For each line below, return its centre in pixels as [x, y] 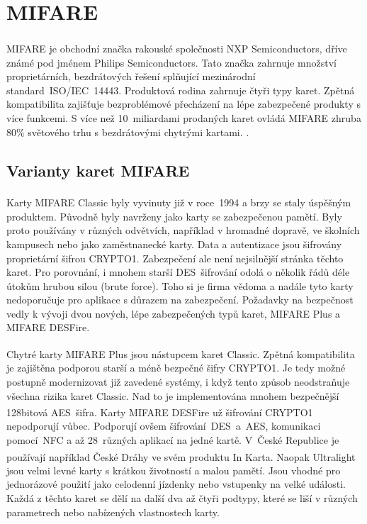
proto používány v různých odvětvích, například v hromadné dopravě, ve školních [183, 230]
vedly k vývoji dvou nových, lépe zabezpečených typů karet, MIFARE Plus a [174, 313]
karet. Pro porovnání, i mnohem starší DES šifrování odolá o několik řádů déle [178, 272]
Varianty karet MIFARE [98, 170]
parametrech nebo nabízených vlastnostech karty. [113, 512]
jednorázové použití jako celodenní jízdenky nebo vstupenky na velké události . [176, 484]
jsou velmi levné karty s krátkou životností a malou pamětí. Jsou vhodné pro [174, 470]
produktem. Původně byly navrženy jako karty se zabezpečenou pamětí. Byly [174, 216]
